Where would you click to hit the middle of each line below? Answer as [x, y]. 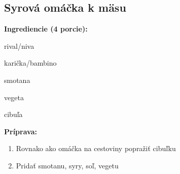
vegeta [14, 97]
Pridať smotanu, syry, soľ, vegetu [67, 165]
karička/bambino [30, 63]
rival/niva [19, 46]
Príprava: [21, 131]
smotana [17, 80]
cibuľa [13, 114]
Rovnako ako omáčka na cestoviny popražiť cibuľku [96, 148]
